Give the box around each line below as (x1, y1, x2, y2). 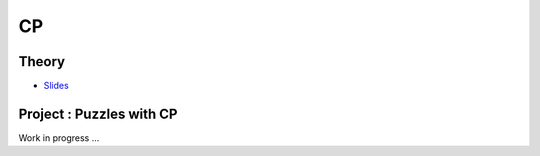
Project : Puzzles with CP (18, 105, 178, 122)
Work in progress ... (18, 131, 100, 144)
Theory (18, 53, 66, 70)
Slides (43, 80, 69, 92)
